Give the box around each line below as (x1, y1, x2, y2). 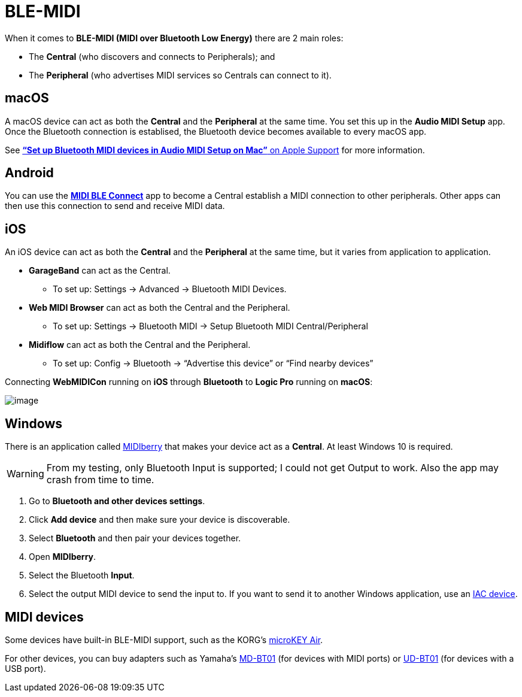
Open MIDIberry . (29, 551, 96, 562)
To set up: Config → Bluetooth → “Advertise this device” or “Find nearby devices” (53, 358, 374, 369)
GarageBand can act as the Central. (29, 265, 171, 276)
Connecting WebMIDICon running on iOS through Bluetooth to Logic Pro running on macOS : (5, 377, 373, 387)
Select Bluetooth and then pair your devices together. (29, 533, 241, 544)
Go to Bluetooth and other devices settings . (29, 496, 205, 507)
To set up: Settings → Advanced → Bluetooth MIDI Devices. (53, 284, 287, 295)
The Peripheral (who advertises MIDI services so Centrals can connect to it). (29, 69, 332, 80)
